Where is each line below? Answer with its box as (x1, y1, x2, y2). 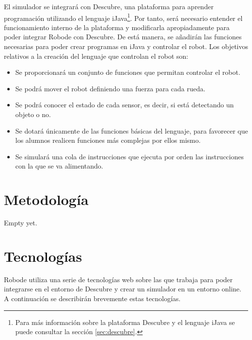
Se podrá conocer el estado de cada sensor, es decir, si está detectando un (15, 100, 234, 110)
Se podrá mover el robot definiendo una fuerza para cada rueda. (15, 83, 205, 93)
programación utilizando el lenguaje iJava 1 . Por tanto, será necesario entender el (4, 11, 243, 23)
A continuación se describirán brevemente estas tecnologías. (4, 293, 181, 303)
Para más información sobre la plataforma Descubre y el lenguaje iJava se (15, 317, 235, 327)
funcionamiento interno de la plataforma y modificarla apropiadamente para (4, 22, 230, 32)
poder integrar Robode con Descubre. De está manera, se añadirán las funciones (4, 32, 242, 42)
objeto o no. (15, 109, 51, 119)
